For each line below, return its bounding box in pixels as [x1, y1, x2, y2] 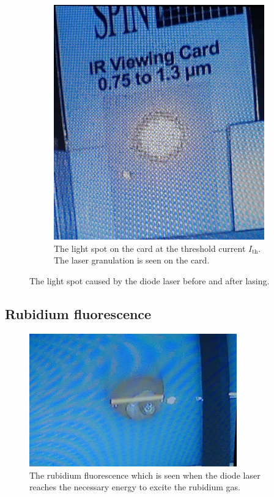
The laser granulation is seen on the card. [54, 254, 210, 267]
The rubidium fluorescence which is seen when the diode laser [29, 468, 261, 481]
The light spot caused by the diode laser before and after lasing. [29, 274, 270, 287]
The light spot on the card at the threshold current [54, 241, 246, 254]
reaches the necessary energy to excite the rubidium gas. [29, 480, 240, 493]
